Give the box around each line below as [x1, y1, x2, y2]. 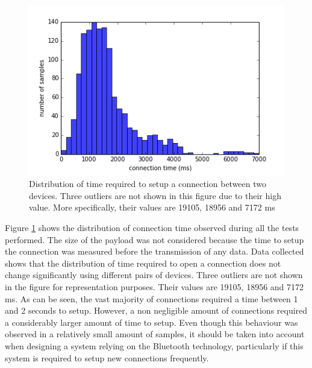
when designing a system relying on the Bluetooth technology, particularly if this [5, 339, 304, 352]
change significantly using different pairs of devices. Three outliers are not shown [5, 268, 303, 281]
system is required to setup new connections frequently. [5, 351, 209, 364]
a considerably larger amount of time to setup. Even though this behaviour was [5, 316, 298, 328]
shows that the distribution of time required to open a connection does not [5, 256, 281, 269]
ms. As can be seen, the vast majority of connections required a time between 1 [5, 292, 298, 305]
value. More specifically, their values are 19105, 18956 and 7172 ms [29, 201, 275, 214]
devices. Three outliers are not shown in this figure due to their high [29, 189, 281, 201]
